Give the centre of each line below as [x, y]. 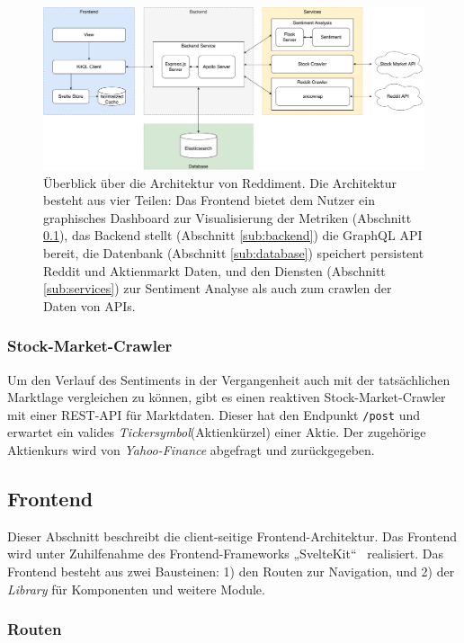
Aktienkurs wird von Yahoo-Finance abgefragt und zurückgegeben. [191, 449]
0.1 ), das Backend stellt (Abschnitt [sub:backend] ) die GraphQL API [233, 235]
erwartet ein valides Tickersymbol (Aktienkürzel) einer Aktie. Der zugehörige [217, 432]
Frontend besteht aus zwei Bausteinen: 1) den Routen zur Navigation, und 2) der [231, 571]
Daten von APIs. [89, 305]
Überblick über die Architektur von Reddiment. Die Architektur [220, 182]
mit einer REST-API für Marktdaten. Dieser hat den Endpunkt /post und [214, 414]
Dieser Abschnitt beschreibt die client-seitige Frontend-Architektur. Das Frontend [232, 536]
